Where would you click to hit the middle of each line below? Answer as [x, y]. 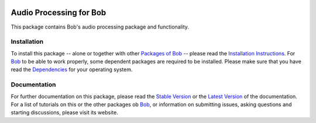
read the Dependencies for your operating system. [72, 69]
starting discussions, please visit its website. [64, 113]
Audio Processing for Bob [59, 13]
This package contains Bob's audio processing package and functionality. [100, 27]
